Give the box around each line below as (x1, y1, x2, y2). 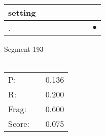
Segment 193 (4, 44, 44, 54)
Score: (8, 118, 29, 130)
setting (8, 7, 36, 18)
